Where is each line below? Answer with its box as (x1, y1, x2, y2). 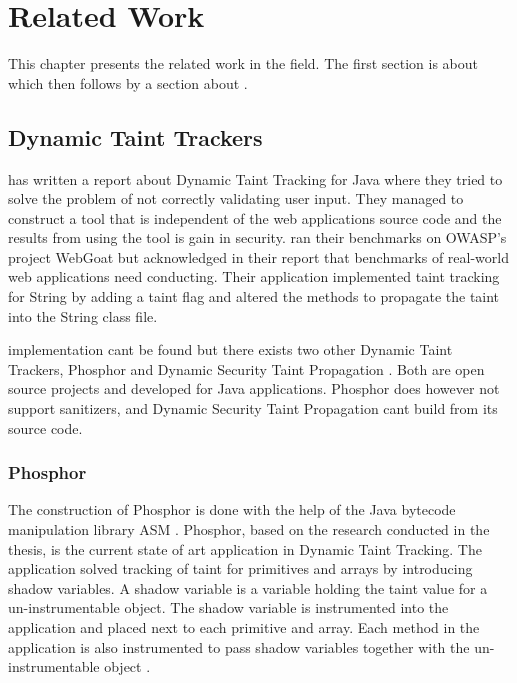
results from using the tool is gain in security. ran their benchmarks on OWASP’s (8, 227, 507, 248)
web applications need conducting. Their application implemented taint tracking (8, 266, 500, 287)
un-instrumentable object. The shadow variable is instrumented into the (8, 597, 449, 618)
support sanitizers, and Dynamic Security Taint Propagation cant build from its (8, 398, 498, 419)
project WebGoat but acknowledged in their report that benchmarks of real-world (8, 246, 510, 267)
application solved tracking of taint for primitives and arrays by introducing (8, 558, 473, 579)
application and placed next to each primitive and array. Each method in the (8, 617, 480, 638)
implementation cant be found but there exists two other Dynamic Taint (8, 339, 453, 360)
